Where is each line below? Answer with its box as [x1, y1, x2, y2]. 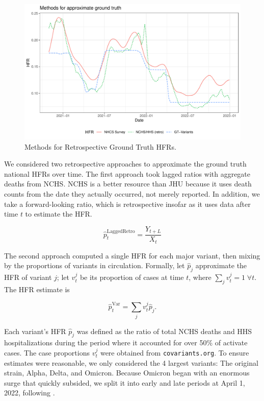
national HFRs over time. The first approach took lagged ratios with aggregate [4, 168, 251, 179]
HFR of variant [4, 272, 52, 282]
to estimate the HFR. [25, 208, 92, 219]
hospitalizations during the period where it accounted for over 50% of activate [4, 337, 248, 348]
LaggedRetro [107, 228, 135, 234]
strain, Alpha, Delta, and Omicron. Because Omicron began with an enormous [4, 367, 250, 378]
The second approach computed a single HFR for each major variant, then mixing [4, 250, 260, 261]
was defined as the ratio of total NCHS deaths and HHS [76, 325, 252, 336]
